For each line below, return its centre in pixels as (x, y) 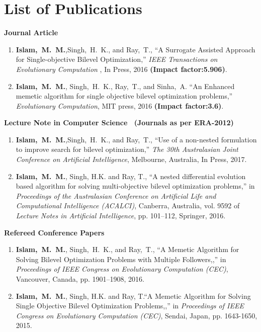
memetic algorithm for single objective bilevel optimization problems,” (124, 96)
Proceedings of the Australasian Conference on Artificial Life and (116, 195)
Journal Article (31, 32)
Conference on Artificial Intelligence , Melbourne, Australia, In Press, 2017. (131, 159)
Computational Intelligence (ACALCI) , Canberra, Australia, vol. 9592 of (128, 205)
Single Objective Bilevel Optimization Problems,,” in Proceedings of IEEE (130, 306)
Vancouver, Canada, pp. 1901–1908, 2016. (80, 279)
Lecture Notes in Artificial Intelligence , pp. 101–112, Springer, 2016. (121, 216)
